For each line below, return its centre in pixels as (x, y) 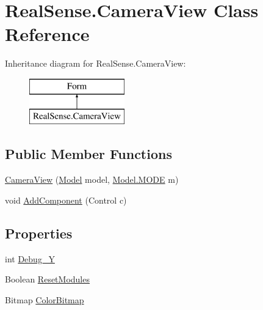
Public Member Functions (88, 154)
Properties (39, 233)
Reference (47, 34)
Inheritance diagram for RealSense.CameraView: (95, 63)
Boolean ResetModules (47, 279)
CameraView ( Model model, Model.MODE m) (92, 179)
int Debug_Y (30, 258)
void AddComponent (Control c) (66, 200)
